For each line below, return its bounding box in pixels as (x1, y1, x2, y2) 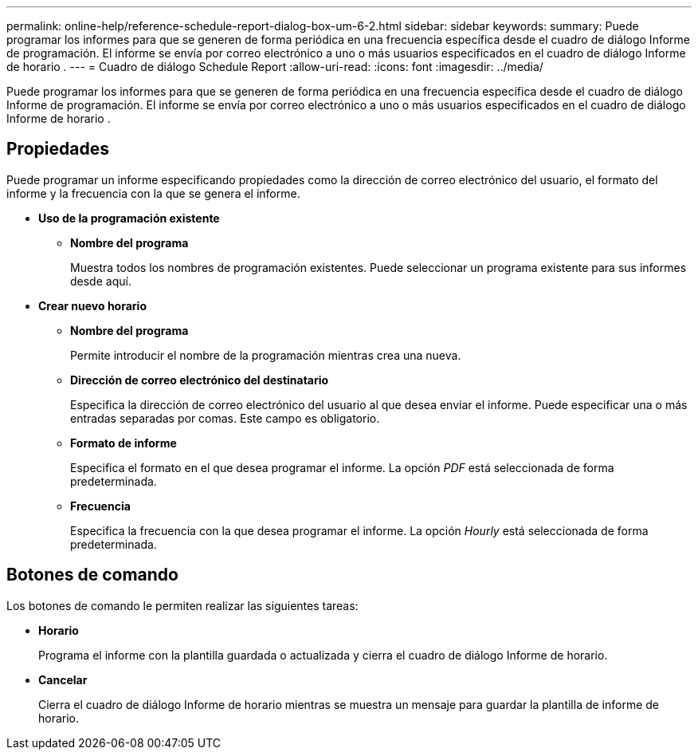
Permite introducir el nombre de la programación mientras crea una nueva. (70, 348, 461, 362)
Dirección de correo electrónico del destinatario (70, 372, 329, 387)
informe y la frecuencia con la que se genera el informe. (6, 186, 300, 200)
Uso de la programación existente (38, 211, 220, 225)
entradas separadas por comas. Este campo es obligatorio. (70, 411, 380, 425)
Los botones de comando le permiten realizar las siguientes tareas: (6, 598, 359, 612)
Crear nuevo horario (38, 298, 147, 313)
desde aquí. (70, 274, 131, 288)
